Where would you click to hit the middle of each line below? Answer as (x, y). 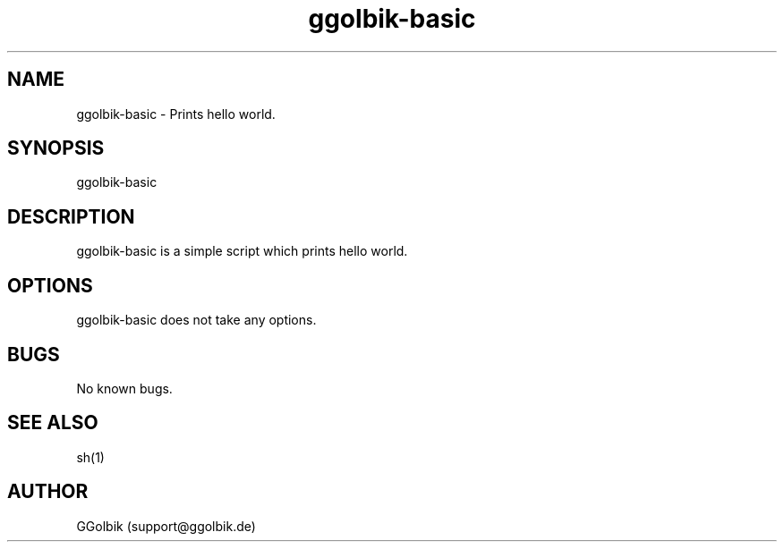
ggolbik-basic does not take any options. (196, 320)
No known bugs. (124, 388)
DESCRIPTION (71, 216)
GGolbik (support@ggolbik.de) (166, 526)
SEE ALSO (53, 423)
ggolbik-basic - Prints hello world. (176, 114)
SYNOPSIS (56, 148)
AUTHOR (48, 492)
